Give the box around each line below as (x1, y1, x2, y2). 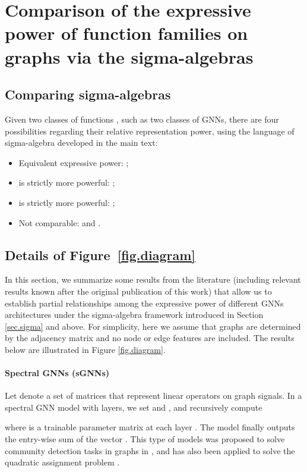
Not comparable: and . (18, 216, 101, 229)
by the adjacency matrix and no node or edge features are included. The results (5, 332, 295, 344)
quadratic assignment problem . (5, 456, 120, 468)
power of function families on (5, 21, 248, 45)
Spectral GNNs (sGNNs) (5, 367, 110, 379)
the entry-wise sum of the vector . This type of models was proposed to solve (5, 433, 285, 445)
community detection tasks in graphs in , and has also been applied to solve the (5, 444, 295, 457)
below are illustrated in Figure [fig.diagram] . (5, 343, 166, 355)
